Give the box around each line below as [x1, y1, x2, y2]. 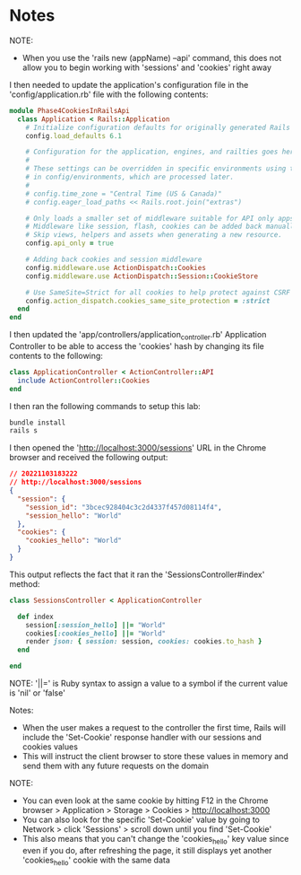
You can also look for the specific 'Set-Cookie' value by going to [21, 814, 260, 826]
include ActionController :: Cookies [17, 376, 150, 385]
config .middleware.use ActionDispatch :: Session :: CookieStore [25, 271, 258, 281]
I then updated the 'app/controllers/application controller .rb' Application [9, 329, 267, 342]
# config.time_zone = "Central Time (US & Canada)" [25, 189, 222, 198]
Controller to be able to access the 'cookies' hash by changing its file [9, 340, 264, 351]
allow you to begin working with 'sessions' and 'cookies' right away [21, 62, 271, 73]
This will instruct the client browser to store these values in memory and [21, 751, 288, 762]
